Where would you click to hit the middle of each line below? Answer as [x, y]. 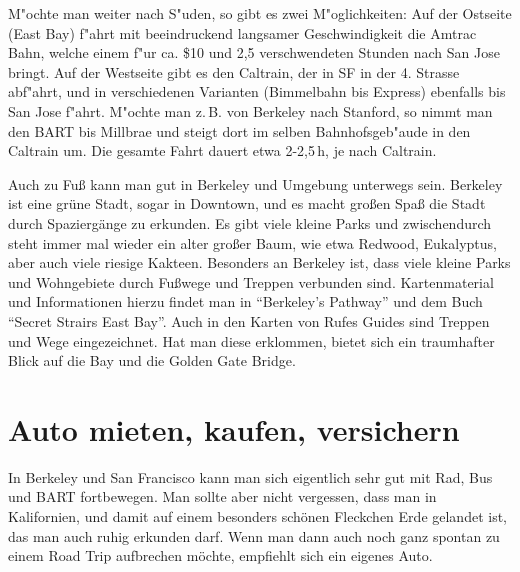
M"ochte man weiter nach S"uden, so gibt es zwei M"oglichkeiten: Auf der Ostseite [260, 13]
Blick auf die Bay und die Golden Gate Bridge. [152, 360]
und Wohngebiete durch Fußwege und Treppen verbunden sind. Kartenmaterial [251, 281]
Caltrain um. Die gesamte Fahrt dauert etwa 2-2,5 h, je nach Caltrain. [222, 150]
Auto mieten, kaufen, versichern [234, 428]
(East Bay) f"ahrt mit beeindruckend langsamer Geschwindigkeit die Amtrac [242, 32]
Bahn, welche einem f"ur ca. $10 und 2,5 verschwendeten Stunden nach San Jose [254, 52]
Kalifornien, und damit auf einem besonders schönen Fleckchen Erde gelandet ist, [257, 516]
